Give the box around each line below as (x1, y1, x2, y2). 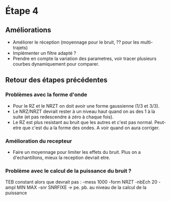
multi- (140, 39, 153, 45)
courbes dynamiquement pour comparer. (12, 61, 100, 67)
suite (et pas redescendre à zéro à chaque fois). (12, 113, 114, 120)
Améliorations (5, 26, 52, 34)
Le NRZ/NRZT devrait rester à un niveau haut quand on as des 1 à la (12, 108, 156, 114)
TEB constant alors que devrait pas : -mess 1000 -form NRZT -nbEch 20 (5, 179, 157, 185)
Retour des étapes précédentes (5, 76, 108, 85)
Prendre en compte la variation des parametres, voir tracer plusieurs (12, 55, 157, 62)
